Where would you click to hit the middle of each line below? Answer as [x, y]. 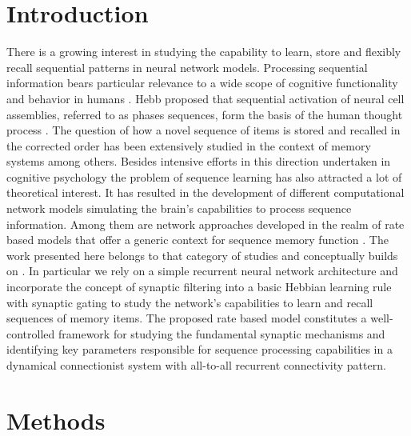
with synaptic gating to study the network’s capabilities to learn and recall [190, 302]
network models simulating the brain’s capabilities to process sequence [179, 208]
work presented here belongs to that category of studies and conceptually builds [202, 255]
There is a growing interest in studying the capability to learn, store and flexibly [204, 52]
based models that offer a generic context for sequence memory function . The [198, 240]
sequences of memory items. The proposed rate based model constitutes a [187, 318]
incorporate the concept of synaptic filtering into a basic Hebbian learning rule [199, 287]
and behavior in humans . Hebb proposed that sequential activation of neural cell [205, 98]
